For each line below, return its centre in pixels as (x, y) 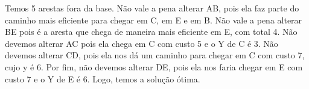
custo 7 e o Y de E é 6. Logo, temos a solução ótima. (103, 78)
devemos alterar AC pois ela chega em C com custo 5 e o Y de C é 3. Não (142, 43)
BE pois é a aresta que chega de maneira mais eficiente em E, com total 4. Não (151, 32)
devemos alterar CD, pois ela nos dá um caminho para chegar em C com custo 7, (155, 55)
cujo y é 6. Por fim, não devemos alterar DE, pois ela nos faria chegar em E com (154, 66)
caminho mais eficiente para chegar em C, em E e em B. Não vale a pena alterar (154, 20)
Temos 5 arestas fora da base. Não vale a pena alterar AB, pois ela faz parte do (152, 8)
